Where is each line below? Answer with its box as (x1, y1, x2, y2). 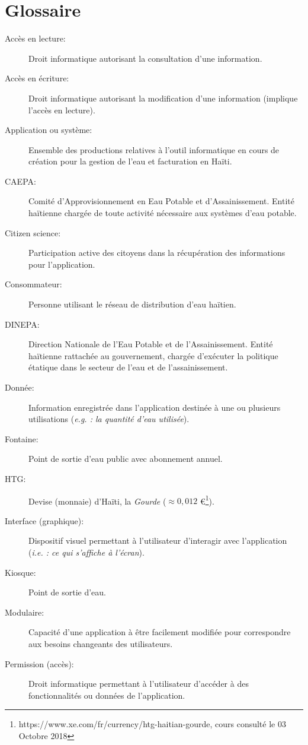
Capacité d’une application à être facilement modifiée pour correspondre (28, 626, 291, 638)
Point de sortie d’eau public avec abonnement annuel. (28, 452, 223, 465)
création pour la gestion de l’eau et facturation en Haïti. (28, 155, 232, 167)
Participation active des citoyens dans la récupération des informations (28, 246, 285, 259)
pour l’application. (28, 258, 95, 270)
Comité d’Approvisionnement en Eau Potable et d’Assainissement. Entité (28, 195, 295, 207)
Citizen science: (5, 226, 61, 239)
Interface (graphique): (5, 514, 84, 527)
